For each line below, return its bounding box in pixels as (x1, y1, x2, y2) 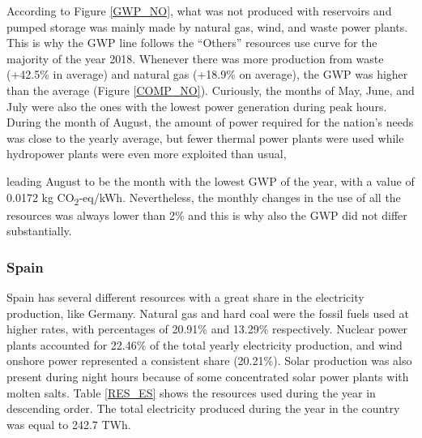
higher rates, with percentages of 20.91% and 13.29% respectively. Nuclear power (6, 320, 408, 337)
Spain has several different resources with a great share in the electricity (6, 289, 364, 306)
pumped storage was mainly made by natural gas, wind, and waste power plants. (6, 18, 408, 35)
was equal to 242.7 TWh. (6, 415, 131, 432)
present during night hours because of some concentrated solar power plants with (6, 368, 409, 385)
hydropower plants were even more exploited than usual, (6, 145, 287, 162)
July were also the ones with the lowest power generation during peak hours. (6, 97, 387, 114)
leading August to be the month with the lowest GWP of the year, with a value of (6, 172, 415, 189)
